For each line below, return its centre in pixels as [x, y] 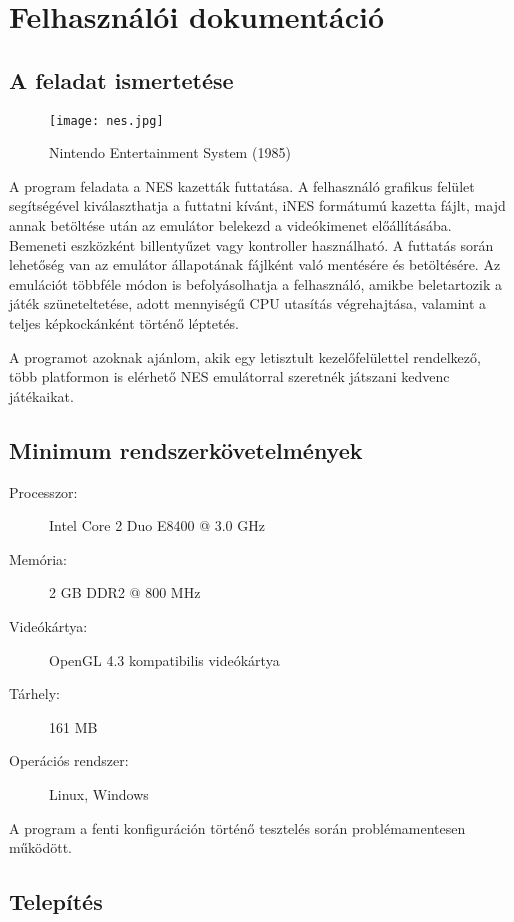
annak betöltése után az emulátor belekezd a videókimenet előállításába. [230, 225]
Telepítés [56, 901]
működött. [41, 847]
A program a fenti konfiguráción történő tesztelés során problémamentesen [237, 827]
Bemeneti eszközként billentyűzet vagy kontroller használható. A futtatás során [251, 244]
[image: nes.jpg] [106, 120]
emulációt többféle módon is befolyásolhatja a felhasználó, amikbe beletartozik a [256, 283]
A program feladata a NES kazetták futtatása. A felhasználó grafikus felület [242, 185]
